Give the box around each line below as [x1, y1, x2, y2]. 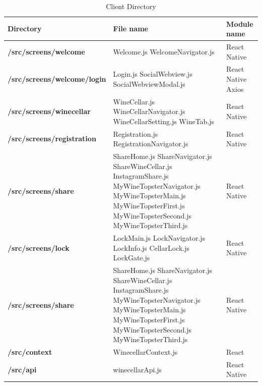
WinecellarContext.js [113, 347, 178, 357]
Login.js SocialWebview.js [113, 69, 192, 79]
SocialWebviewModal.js [113, 78, 185, 89]
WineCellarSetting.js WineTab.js [113, 116, 215, 126]
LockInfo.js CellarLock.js [113, 242, 190, 253]
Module [226, 18, 253, 29]
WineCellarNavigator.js [113, 106, 185, 117]
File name [113, 23, 148, 34]
